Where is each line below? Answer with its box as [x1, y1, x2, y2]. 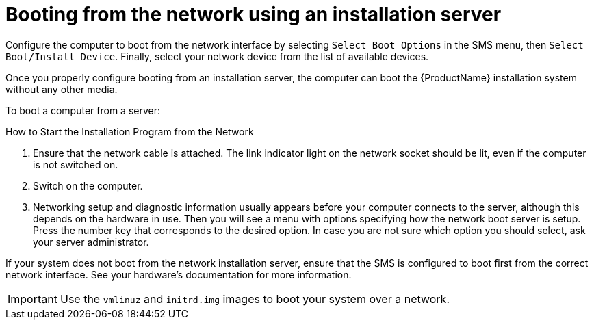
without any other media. [5, 83, 118, 95]
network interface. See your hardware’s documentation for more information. [5, 268, 352, 281]
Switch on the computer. [33, 179, 143, 192]
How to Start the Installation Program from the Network [5, 125, 254, 138]
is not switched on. [33, 158, 118, 170]
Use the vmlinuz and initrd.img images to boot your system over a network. [60, 291, 450, 306]
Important [8, 291, 57, 306]
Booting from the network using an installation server [5, 3, 502, 26]
